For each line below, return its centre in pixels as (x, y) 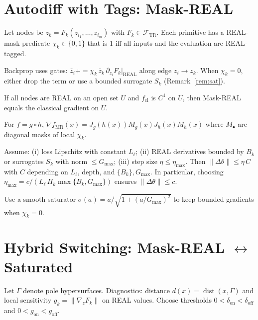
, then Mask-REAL (212, 97)
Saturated (39, 266)
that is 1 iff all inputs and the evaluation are (155, 43)
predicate (36, 43)
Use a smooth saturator (40, 199)
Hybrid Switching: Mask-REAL (115, 247)
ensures (126, 181)
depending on (48, 171)
